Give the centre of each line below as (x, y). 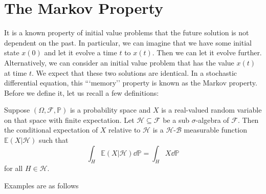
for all (14, 168)
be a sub (176, 120)
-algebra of (212, 120)
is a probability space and (110, 110)
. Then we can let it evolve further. (207, 52)
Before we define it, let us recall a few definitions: (82, 92)
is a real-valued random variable (212, 110)
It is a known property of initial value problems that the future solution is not (127, 33)
